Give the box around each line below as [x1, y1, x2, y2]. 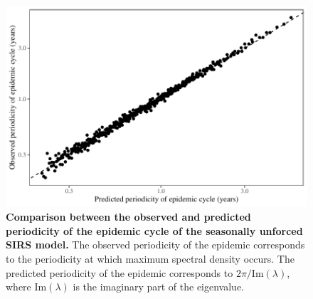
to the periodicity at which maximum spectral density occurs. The [6, 251, 295, 266]
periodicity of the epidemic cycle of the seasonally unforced [6, 223, 303, 238]
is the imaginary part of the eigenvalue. [73, 279, 245, 294]
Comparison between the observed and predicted [6, 209, 251, 224]
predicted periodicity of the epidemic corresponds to [6, 265, 233, 280]
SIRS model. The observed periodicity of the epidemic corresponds [6, 237, 305, 252]
